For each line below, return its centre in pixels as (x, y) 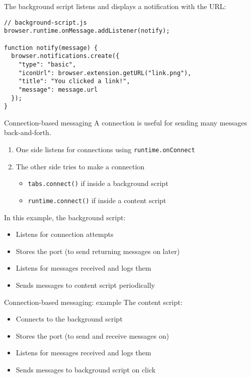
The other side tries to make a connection (80, 166)
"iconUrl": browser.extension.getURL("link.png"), (105, 73)
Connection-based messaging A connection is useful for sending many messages (126, 122)
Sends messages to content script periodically (85, 285)
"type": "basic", (47, 64)
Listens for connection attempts (65, 234)
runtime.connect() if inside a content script (97, 200)
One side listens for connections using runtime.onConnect (105, 149)
